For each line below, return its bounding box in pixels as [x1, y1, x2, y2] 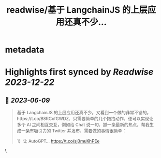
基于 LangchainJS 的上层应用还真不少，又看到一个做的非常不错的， [16, 110, 151, 116]
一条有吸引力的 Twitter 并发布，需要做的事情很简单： [21, 128, 127, 134]
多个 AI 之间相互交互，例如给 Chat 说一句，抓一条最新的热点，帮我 [16, 122, 150, 128]
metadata [5, 44, 44, 55]
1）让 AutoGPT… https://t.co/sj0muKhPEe [16, 138, 100, 144]
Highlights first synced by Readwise [5, 67, 154, 78]
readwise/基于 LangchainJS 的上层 [6, 4, 148, 16]
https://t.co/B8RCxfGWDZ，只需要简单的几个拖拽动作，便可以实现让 [16, 116, 154, 122]
